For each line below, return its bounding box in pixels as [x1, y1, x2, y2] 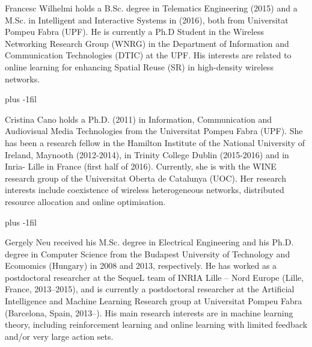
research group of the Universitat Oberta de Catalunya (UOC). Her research [5, 171, 286, 184]
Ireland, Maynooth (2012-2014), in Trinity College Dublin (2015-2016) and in [5, 148, 289, 161]
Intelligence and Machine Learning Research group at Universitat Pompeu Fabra [5, 295, 302, 307]
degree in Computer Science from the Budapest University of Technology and [5, 247, 290, 260]
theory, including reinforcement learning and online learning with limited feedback [5, 318, 308, 331]
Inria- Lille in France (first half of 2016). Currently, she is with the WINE [5, 160, 277, 173]
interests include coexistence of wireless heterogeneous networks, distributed [5, 183, 284, 196]
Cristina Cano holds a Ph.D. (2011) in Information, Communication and [5, 112, 272, 125]
